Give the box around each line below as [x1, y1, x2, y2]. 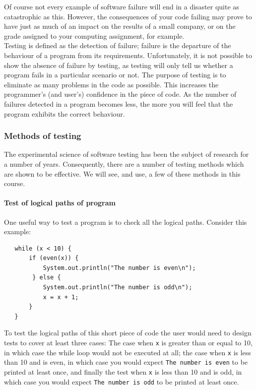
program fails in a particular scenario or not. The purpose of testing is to [4, 69, 226, 80]
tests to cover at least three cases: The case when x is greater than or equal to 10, [4, 337, 253, 348]
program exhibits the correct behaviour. [4, 108, 125, 119]
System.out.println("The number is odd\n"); [43, 284, 192, 291]
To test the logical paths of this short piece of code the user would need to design [4, 327, 252, 338]
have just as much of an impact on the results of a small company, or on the [4, 21, 236, 31]
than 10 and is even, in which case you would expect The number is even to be [4, 357, 248, 367]
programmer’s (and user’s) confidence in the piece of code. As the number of [4, 89, 237, 99]
